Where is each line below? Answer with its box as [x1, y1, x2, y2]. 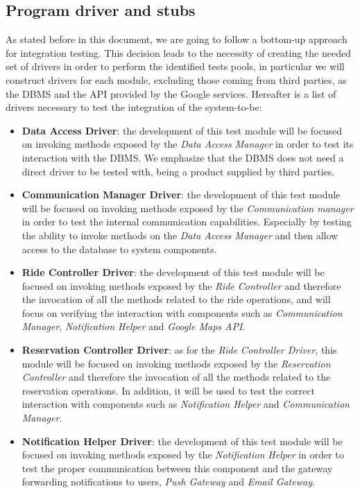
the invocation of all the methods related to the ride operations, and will [22, 292, 331, 306]
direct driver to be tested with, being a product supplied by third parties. [22, 164, 335, 178]
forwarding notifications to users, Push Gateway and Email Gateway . [22, 474, 315, 489]
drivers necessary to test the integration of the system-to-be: [6, 100, 262, 114]
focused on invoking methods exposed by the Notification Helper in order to [22, 447, 344, 462]
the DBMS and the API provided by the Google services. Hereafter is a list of [6, 86, 336, 101]
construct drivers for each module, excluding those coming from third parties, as [6, 72, 347, 87]
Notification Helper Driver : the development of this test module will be [22, 433, 343, 448]
